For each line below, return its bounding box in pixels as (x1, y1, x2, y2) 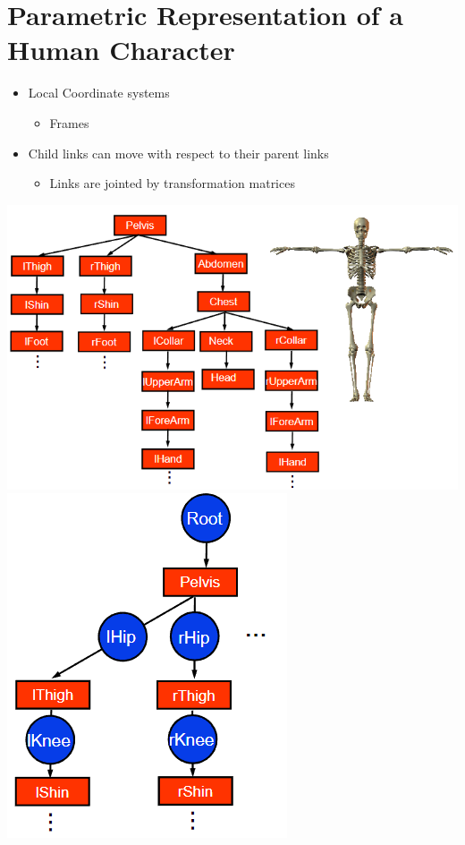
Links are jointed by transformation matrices (49, 174, 295, 192)
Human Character (7, 31, 235, 68)
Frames (49, 113, 89, 132)
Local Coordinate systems (28, 83, 170, 102)
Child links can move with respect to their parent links (28, 143, 329, 162)
